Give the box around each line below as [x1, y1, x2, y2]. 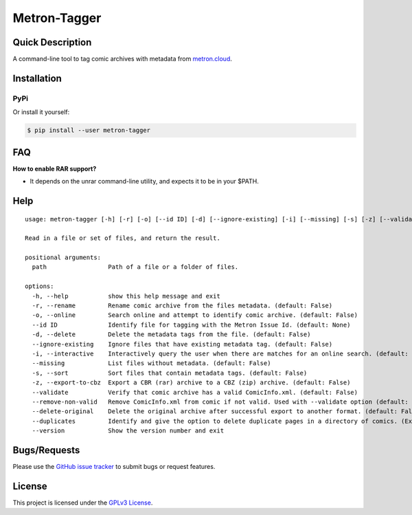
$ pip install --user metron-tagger [27, 127, 151, 134]
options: [25, 283, 54, 290]
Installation [12, 72, 62, 84]
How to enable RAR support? [12, 164, 97, 173]
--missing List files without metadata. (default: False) [32, 360, 271, 367]
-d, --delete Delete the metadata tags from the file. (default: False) [32, 331, 311, 338]
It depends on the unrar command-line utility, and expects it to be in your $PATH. [30, 177, 259, 186]
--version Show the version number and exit [32, 427, 225, 435]
